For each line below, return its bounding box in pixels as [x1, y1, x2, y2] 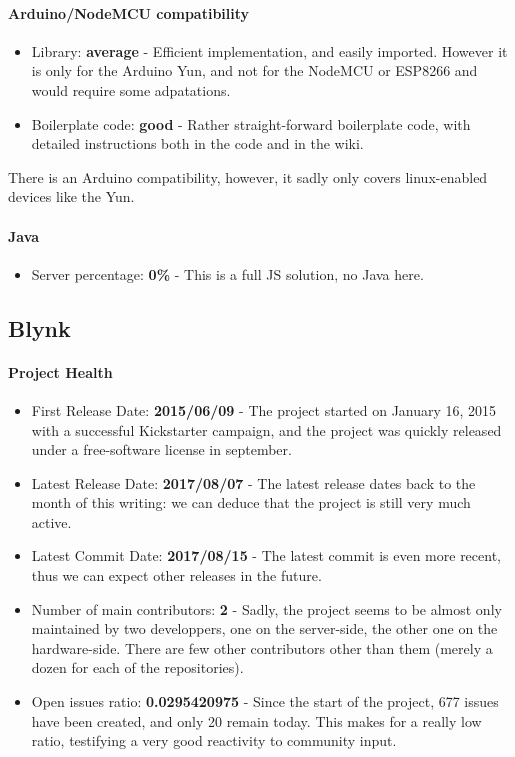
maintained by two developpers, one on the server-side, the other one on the [31, 618, 498, 639]
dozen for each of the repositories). [31, 657, 244, 678]
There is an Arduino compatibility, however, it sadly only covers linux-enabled [8, 166, 488, 187]
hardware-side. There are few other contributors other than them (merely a [31, 637, 493, 658]
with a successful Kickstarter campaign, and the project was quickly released [31, 419, 502, 440]
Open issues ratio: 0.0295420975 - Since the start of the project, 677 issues [31, 691, 499, 712]
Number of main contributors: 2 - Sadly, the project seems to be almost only [31, 598, 502, 619]
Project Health [8, 361, 113, 382]
